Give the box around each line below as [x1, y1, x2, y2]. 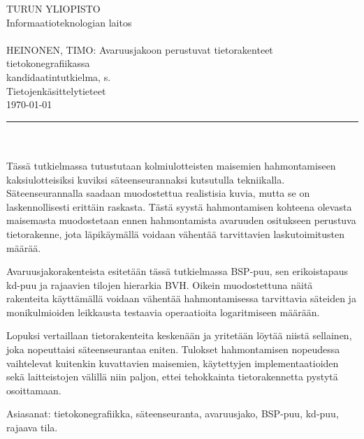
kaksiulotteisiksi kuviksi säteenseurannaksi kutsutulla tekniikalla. [6, 172, 285, 186]
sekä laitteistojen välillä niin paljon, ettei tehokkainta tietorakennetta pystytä [6, 369, 338, 384]
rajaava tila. [6, 420, 58, 435]
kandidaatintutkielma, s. [6, 69, 111, 84]
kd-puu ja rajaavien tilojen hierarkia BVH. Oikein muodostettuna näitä [6, 277, 313, 292]
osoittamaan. [6, 382, 61, 397]
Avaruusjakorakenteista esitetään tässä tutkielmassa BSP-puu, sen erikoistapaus [6, 264, 348, 278]
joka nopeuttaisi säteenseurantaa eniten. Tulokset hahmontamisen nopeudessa [6, 342, 340, 357]
